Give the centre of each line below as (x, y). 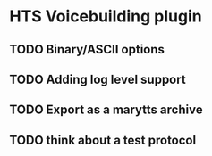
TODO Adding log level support (98, 79)
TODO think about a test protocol (103, 140)
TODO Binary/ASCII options (87, 49)
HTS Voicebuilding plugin (106, 16)
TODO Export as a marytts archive (106, 110)
